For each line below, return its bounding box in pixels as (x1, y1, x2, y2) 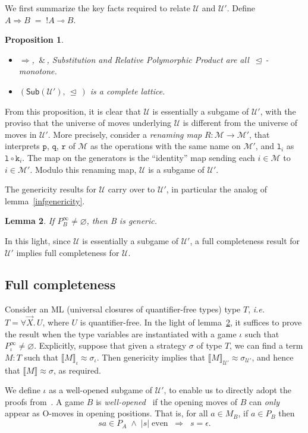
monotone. (18, 65, 57, 77)
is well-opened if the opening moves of (96, 395, 238, 407)
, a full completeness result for (190, 234, 300, 246)
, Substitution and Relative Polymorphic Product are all (46, 53, 249, 65)
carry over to (108, 183, 155, 195)
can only (249, 395, 280, 407)
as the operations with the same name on (90, 140, 241, 152)
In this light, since (5, 234, 71, 246)
